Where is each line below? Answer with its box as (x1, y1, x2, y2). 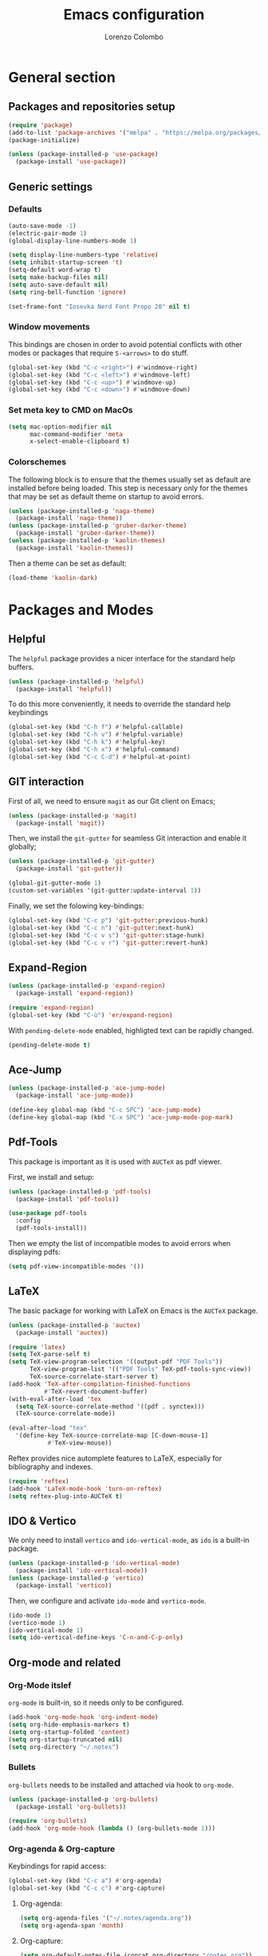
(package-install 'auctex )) (15, 1328, 109, 1337)
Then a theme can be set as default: (8, 558, 128, 568)
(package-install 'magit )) (15, 819, 105, 827)
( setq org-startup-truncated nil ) (8, 1735, 124, 1744)
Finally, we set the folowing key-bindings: (8, 901, 145, 910)
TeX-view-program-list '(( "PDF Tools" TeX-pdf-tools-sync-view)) (29, 1366, 251, 1374)
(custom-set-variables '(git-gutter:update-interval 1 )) (8, 887, 202, 895)
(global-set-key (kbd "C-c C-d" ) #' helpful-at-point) (8, 752, 191, 761)
